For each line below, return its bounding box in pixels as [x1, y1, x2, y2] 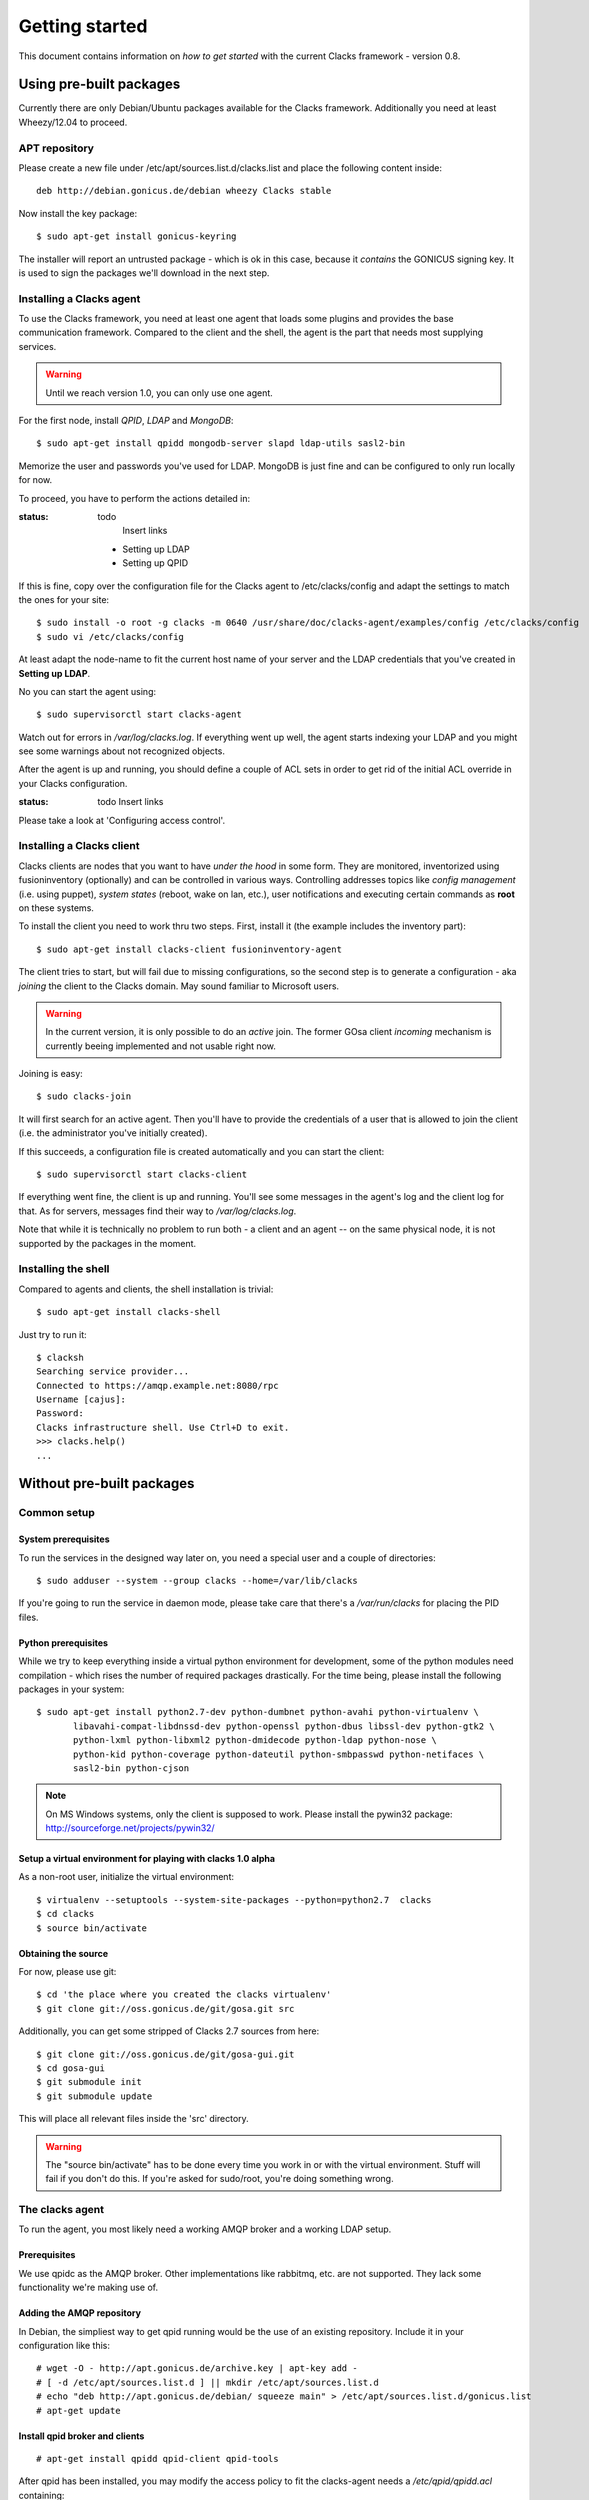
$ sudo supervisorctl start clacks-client [36, 1169, 248, 1180]
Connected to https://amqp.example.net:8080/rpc [36, 1380, 279, 1391]
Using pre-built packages [18, 76, 181, 93]
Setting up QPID [122, 557, 189, 569]
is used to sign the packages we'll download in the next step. [18, 266, 270, 279]
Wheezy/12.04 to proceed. [18, 116, 128, 128]
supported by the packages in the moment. [18, 1237, 197, 1249]
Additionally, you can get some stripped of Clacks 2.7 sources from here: [18, 2025, 320, 2037]
